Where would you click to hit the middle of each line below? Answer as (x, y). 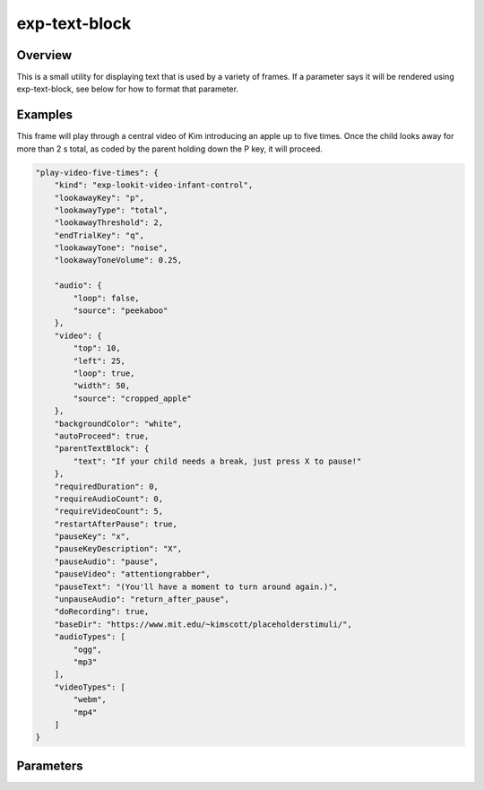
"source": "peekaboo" (121, 311)
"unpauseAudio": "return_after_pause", (142, 599)
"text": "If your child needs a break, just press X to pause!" (217, 461)
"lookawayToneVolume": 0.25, (118, 260)
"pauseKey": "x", (92, 537)
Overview (44, 55)
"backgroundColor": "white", (118, 423)
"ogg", (87, 649)
